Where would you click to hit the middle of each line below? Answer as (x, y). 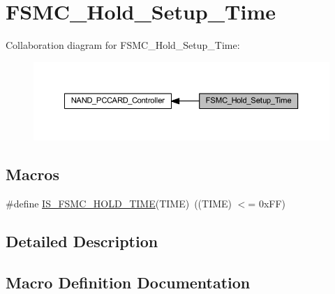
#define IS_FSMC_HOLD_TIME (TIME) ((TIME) (119, 203)
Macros (32, 174)
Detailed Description (82, 241)
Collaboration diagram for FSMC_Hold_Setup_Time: (123, 45)
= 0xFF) (267, 203)
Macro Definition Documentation (128, 282)
